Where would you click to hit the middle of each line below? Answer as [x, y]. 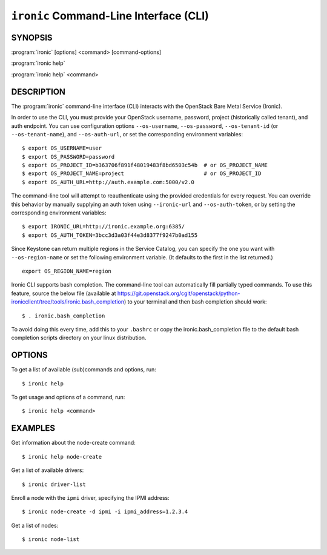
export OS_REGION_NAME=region [67, 271]
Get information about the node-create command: [73, 443]
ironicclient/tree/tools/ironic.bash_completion [68, 302]
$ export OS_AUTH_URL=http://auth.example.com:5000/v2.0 [108, 182]
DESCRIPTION [38, 92]
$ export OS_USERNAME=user [62, 148]
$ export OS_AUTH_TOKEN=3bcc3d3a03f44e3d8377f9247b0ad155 [110, 235]
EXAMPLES [33, 428]
